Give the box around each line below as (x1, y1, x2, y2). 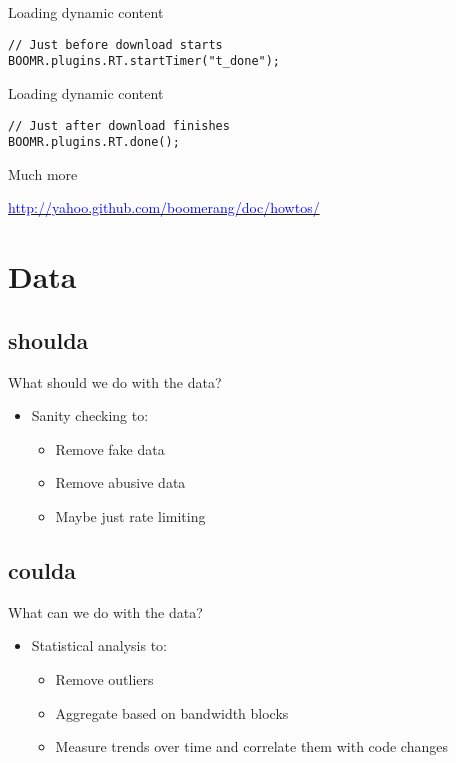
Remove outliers (55, 668, 154, 689)
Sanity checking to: (31, 405, 149, 426)
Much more (8, 163, 78, 184)
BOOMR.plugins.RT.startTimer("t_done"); (8, 54, 281, 69)
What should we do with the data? (8, 371, 222, 392)
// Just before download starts (8, 37, 223, 52)
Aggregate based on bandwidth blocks (55, 702, 289, 723)
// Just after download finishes (8, 118, 230, 133)
